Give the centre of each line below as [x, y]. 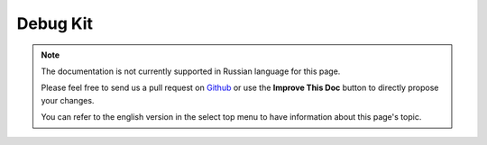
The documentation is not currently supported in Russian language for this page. [191, 71]
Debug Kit [55, 23]
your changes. [68, 100]
